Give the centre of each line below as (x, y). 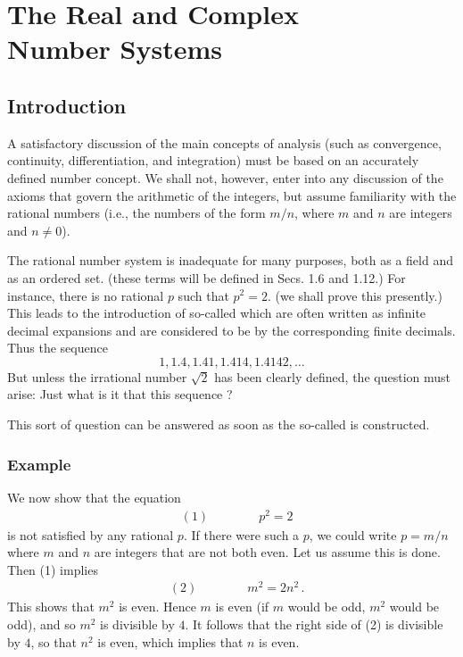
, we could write (353, 534)
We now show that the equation (94, 497)
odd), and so (41, 624)
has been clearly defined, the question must (332, 376)
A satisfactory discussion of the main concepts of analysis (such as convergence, (224, 142)
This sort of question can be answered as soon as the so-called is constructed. (219, 424)
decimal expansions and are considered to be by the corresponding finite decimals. (231, 330)
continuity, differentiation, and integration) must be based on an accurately (213, 160)
